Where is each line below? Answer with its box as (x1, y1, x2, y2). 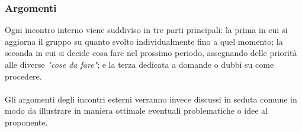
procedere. (5, 70, 42, 82)
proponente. (5, 115, 48, 128)
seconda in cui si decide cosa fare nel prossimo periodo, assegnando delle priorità (5, 47, 297, 59)
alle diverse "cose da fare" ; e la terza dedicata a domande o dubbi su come (5, 58, 274, 70)
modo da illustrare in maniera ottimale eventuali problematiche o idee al (5, 104, 268, 117)
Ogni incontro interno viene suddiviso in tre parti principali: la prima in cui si (5, 24, 288, 36)
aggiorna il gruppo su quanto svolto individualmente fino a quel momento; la (5, 35, 283, 47)
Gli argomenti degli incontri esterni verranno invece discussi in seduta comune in (5, 93, 297, 105)
